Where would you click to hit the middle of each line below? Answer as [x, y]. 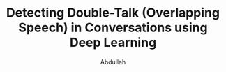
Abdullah [113, 62]
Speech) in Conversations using [113, 28]
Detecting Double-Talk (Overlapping [113, 13]
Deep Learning [113, 43]
